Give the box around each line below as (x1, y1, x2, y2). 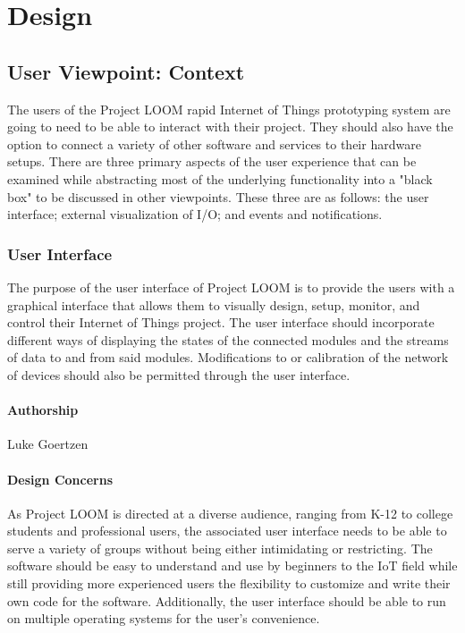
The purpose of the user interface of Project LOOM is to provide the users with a (7, 277, 455, 296)
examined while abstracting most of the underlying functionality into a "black (7, 169, 433, 188)
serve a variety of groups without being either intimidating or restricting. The (7, 538, 433, 557)
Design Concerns (7, 469, 114, 488)
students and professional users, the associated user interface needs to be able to (7, 521, 447, 540)
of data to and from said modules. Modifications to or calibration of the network (7, 348, 449, 367)
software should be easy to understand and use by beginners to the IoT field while (7, 556, 458, 575)
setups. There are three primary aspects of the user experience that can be (7, 152, 417, 171)
